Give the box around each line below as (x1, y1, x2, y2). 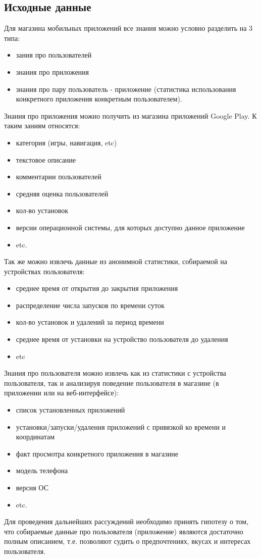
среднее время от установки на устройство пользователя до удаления (16, 334, 228, 344)
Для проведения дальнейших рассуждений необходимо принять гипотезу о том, (4, 516, 249, 527)
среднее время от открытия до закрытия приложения (16, 283, 178, 293)
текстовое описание (16, 154, 76, 165)
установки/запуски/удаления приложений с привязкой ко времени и (16, 421, 226, 432)
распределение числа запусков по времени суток (16, 299, 165, 310)
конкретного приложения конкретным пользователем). (16, 93, 182, 104)
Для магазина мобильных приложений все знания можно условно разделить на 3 (4, 23, 253, 33)
